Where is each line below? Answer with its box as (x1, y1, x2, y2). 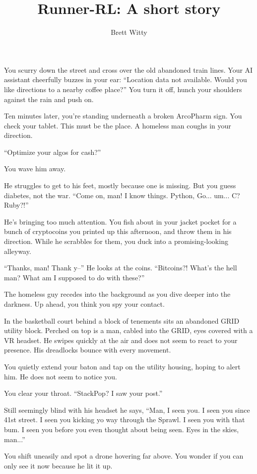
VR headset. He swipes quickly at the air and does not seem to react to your (4, 335, 238, 345)
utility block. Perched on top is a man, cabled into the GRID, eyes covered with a (4, 325, 253, 336)
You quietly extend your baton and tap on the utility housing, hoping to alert (4, 361, 241, 371)
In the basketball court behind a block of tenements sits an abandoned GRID (4, 315, 240, 326)
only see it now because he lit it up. (4, 460, 113, 471)
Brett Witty (111, 27, 147, 37)
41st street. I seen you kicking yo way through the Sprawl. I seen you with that (4, 414, 245, 425)
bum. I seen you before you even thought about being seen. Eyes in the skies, (4, 424, 239, 434)
